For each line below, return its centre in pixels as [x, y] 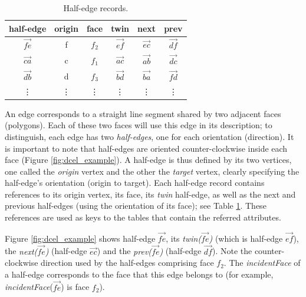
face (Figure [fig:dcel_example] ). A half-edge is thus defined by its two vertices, [148, 160]
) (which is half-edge [246, 238]
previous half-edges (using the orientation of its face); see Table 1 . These [136, 206]
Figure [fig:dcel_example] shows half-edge [80, 238]
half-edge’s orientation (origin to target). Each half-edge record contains [135, 183]
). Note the [232, 251]
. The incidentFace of [262, 263]
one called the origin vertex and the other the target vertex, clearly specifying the [152, 171]
